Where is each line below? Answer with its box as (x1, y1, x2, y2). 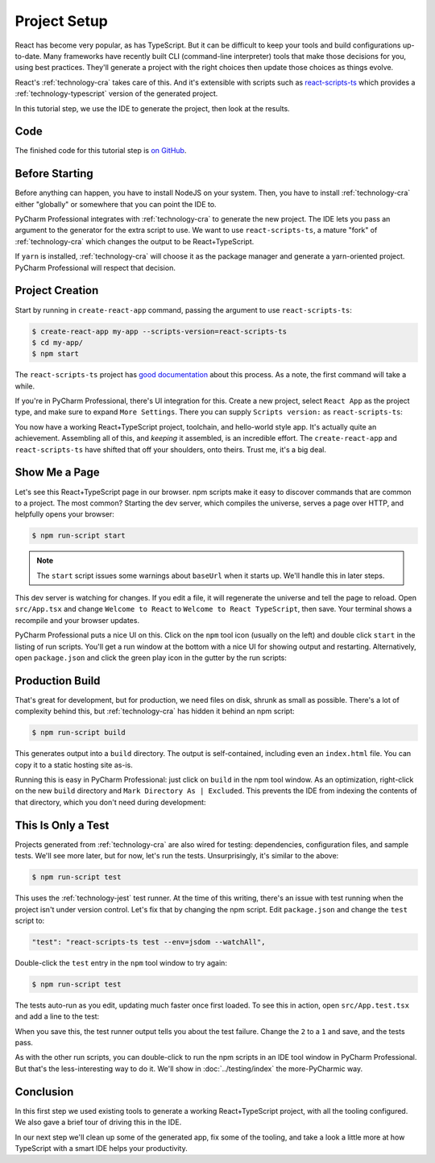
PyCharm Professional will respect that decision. (14, 263, 176, 272)
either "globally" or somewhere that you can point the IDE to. (14, 199, 217, 209)
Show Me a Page (14, 466, 100, 480)
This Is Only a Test (14, 818, 110, 832)
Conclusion (14, 1085, 74, 1099)
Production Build (14, 674, 101, 687)
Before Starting (14, 167, 94, 181)
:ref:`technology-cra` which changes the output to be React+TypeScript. (14, 236, 255, 246)
